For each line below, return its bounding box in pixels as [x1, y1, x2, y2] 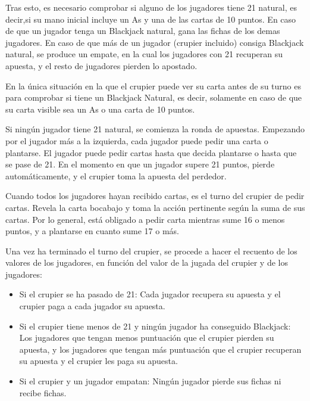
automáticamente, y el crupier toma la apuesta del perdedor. [5, 169, 227, 182]
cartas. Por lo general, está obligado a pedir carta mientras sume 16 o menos [5, 213, 285, 225]
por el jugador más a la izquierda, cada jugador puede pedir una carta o [5, 134, 268, 147]
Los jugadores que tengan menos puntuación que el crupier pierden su [19, 331, 274, 344]
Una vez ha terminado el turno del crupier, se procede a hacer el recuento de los [5, 244, 298, 257]
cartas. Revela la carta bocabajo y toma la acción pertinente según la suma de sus [5, 201, 305, 213]
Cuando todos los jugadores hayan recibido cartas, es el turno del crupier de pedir [5, 189, 305, 202]
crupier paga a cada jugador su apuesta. [19, 300, 165, 312]
